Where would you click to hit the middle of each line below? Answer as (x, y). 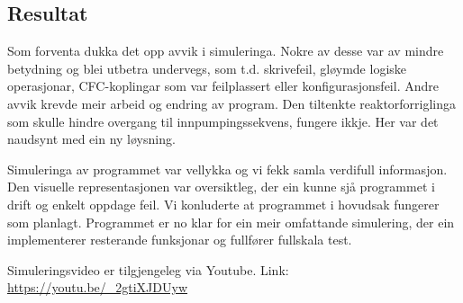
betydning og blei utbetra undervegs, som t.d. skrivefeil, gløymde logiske (207, 68)
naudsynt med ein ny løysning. (91, 139)
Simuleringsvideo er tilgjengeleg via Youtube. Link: (148, 269)
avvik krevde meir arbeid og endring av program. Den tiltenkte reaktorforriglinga (232, 103)
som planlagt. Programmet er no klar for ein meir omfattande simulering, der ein (231, 222)
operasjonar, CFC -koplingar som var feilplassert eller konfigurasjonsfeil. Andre (223, 86)
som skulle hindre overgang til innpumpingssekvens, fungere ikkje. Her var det (223, 121)
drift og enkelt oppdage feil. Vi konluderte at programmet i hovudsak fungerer (223, 204)
